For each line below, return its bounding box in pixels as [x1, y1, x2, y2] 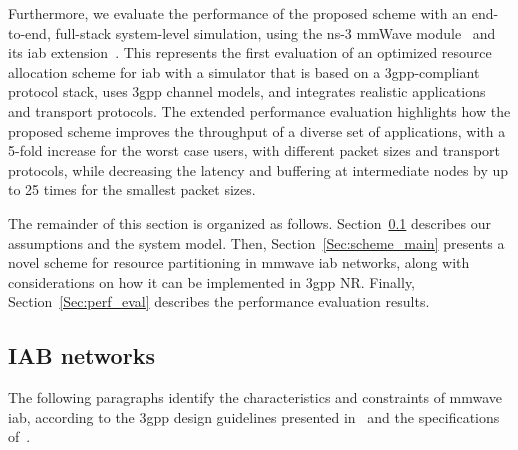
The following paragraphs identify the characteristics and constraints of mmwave [8, 387, 503, 408]
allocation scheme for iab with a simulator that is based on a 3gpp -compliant [8, 61, 480, 82]
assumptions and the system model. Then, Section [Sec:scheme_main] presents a [8, 232, 505, 253]
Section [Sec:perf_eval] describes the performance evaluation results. [8, 291, 430, 312]
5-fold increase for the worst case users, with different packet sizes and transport [8, 140, 500, 161]
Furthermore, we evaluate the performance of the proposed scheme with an [8, 3, 468, 23]
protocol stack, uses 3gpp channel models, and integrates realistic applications [8, 81, 486, 102]
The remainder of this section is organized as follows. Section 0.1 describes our [8, 212, 491, 233]
